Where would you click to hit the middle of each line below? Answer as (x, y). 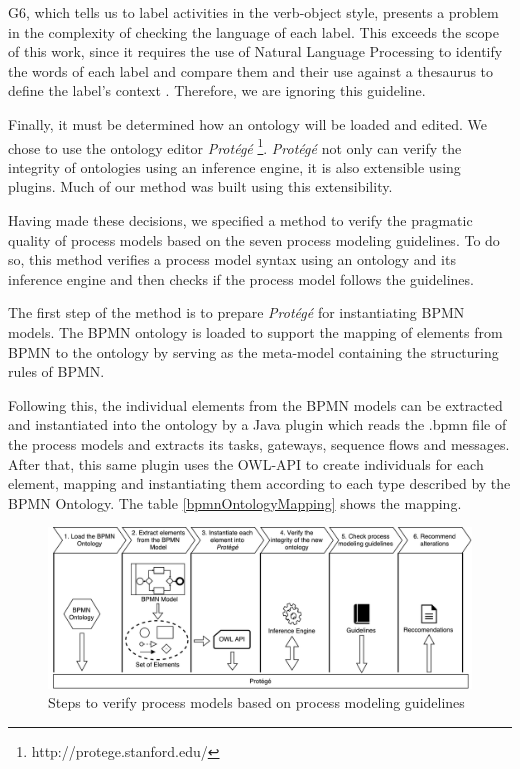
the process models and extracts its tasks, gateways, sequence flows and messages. (259, 443)
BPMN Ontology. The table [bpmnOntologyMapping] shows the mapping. (235, 502)
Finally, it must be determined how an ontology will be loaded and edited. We (248, 123)
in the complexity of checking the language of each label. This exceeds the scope (253, 31)
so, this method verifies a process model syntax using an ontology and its (232, 259)
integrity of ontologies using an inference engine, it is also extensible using (234, 166)
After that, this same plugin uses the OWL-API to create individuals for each (246, 463)
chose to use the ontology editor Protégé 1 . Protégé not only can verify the (235, 146)
